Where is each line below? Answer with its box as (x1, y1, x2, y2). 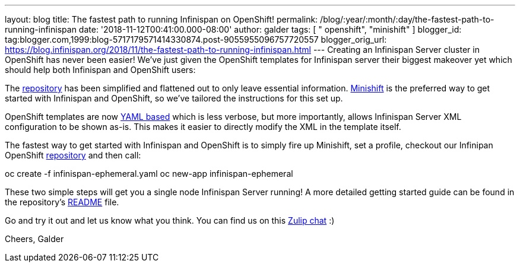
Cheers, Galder (5, 234, 64, 244)
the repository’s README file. (5, 197, 119, 207)
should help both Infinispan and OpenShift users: (5, 65, 196, 75)
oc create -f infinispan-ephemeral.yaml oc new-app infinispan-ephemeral (5, 169, 293, 179)
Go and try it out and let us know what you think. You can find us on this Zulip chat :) (5, 215, 335, 225)
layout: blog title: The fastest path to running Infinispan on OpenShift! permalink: (5, 14, 318, 24)
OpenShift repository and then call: (5, 150, 141, 160)
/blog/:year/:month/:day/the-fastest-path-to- (320, 14, 494, 24)
